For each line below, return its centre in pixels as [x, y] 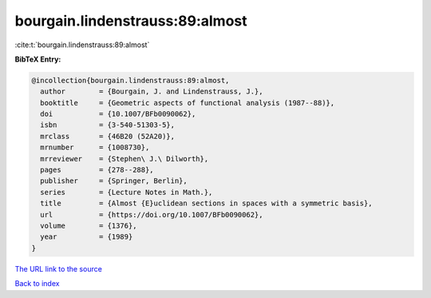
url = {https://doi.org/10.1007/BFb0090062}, [152, 215]
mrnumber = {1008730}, [95, 147]
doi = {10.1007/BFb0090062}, [118, 114]
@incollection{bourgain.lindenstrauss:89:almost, [130, 80]
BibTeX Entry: [38, 59]
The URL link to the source [59, 268]
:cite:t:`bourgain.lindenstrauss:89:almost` [82, 45]
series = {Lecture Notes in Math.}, [127, 192]
